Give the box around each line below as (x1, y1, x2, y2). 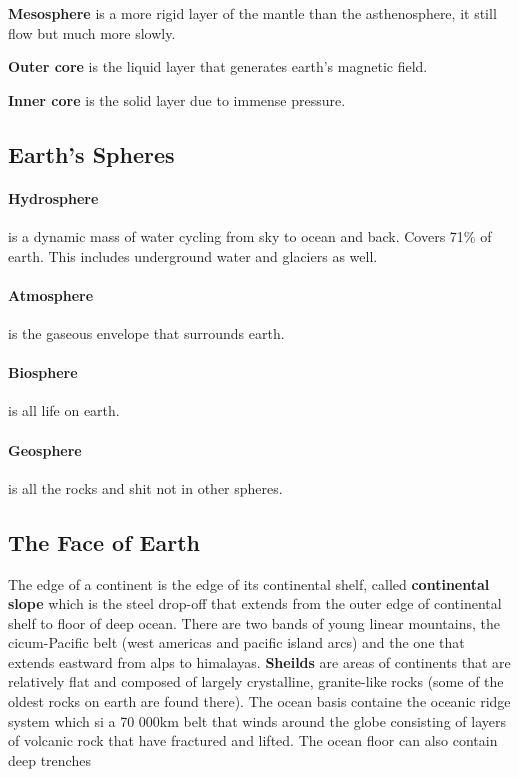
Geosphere (8, 439, 82, 460)
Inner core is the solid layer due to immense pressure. (8, 89, 346, 110)
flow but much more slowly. (8, 22, 176, 43)
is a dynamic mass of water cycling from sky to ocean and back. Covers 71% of (8, 225, 492, 246)
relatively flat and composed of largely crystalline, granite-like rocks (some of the (8, 671, 504, 692)
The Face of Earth (8, 526, 200, 557)
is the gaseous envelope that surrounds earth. (8, 322, 285, 343)
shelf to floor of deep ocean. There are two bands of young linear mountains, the (8, 612, 500, 633)
